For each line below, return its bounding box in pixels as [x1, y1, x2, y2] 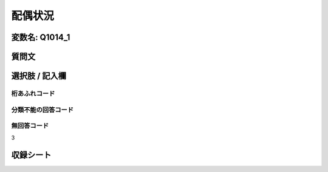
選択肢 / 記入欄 [11, 71, 67, 81]
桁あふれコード [11, 89, 55, 98]
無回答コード [11, 122, 49, 130]
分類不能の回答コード [11, 105, 74, 114]
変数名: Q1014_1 [11, 32, 70, 42]
